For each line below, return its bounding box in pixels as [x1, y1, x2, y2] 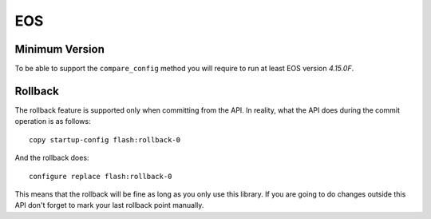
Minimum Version [14, 42, 105, 56]
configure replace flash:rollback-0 [29, 172, 172, 181]
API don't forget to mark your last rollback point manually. [14, 201, 204, 210]
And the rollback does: [14, 153, 89, 163]
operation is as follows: [14, 117, 91, 126]
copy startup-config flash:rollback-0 [29, 135, 181, 144]
